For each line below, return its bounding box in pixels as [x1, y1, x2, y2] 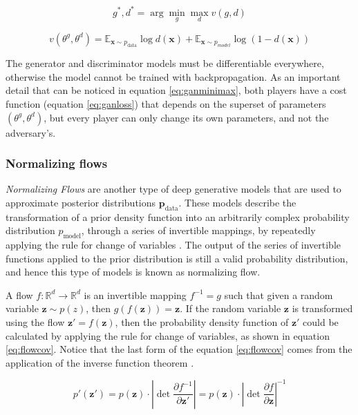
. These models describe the [178, 195, 296, 209]
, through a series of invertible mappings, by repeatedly [81, 223, 316, 238]
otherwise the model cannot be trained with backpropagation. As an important [6, 69, 341, 84]
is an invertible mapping [84, 287, 187, 302]
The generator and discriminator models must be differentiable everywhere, [6, 56, 324, 70]
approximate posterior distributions [6, 195, 156, 209]
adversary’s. [6, 125, 56, 139]
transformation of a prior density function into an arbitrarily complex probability [6, 209, 350, 224]
